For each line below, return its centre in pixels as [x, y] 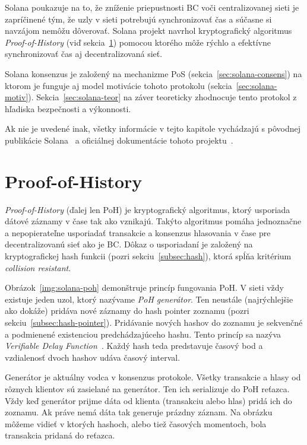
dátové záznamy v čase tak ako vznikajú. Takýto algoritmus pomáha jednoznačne [153, 221]
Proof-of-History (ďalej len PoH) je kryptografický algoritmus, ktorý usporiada [148, 209]
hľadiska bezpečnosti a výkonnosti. [68, 108]
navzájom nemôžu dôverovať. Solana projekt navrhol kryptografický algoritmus [148, 31]
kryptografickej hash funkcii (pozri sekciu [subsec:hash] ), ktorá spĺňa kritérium [148, 256]
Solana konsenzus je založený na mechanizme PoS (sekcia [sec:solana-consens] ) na [153, 73]
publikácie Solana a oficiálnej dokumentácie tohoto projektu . [119, 140]
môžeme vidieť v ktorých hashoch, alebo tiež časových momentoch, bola [136, 423]
